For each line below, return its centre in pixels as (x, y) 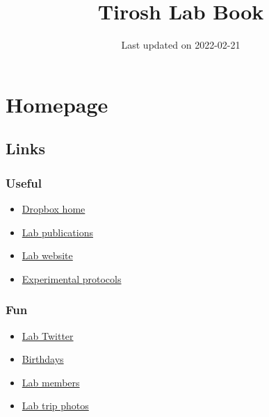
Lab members (51, 382)
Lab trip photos (55, 406)
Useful (24, 182)
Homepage (57, 104)
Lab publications (57, 232)
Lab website (47, 255)
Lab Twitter (48, 335)
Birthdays (43, 359)
